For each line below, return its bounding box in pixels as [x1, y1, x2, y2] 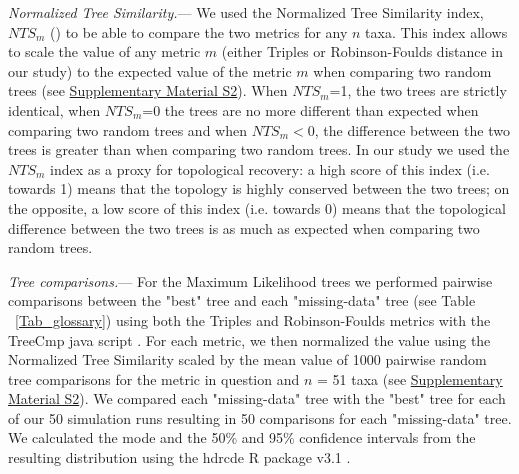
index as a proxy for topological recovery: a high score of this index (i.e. [50, 158, 490, 179]
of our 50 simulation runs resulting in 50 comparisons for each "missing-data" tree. [8, 407, 512, 428]
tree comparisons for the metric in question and [8, 368, 300, 389]
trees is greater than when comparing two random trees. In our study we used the [8, 139, 510, 160]
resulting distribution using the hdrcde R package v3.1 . [8, 447, 351, 468]
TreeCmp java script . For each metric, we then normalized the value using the [8, 329, 491, 350]
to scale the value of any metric [8, 41, 201, 62]
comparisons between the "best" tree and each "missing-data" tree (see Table [8, 290, 476, 311]
